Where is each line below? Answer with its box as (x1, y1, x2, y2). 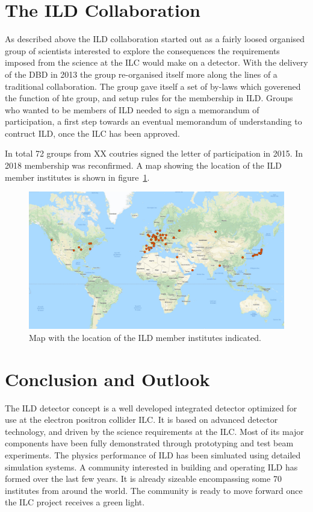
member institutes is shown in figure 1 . (5, 170, 150, 183)
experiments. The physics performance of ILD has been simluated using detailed (5, 449, 301, 461)
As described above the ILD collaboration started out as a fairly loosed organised (5, 33, 305, 45)
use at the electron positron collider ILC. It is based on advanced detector (5, 413, 278, 426)
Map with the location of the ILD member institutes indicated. (29, 331, 261, 343)
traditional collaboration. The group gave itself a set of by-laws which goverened (5, 80, 301, 92)
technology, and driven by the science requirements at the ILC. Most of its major (5, 425, 304, 437)
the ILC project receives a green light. (5, 496, 145, 508)
